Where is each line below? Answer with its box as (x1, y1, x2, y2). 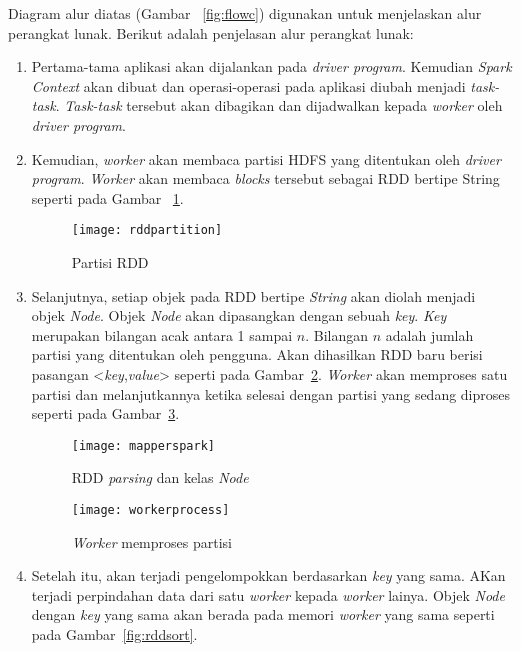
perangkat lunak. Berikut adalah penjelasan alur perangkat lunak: (8, 22, 414, 43)
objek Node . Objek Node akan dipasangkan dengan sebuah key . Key (31, 305, 447, 326)
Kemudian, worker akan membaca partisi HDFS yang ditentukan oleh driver (31, 148, 501, 169)
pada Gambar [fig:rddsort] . (31, 624, 198, 645)
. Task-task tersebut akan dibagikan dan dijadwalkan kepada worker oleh (55, 95, 503, 116)
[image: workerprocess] (71, 503, 230, 517)
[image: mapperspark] (71, 438, 215, 453)
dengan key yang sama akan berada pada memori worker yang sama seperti (31, 604, 495, 625)
